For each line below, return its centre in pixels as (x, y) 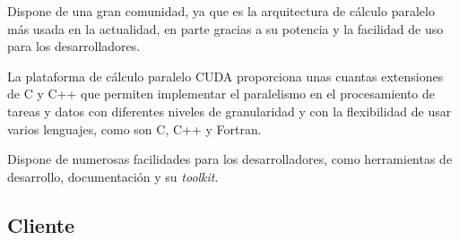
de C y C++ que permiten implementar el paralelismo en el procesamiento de (221, 94)
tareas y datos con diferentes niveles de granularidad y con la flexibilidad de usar (229, 111)
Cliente (41, 224)
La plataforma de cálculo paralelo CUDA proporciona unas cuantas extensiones (225, 76)
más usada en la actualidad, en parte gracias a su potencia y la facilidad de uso (225, 28)
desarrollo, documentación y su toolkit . (113, 176)
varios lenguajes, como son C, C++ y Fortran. (134, 129)
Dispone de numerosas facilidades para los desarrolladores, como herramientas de (230, 159)
